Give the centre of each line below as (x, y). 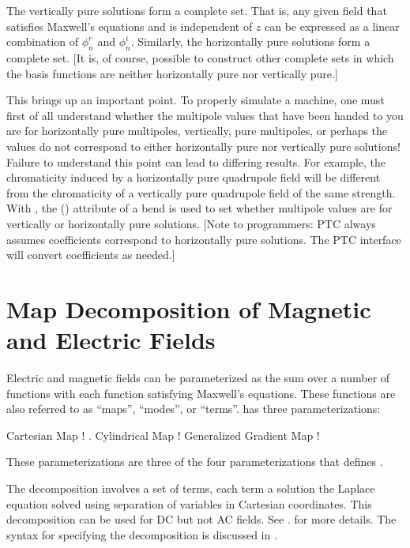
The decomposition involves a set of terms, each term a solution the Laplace (191, 488)
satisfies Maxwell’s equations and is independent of (130, 26)
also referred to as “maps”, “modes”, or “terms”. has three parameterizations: (194, 409)
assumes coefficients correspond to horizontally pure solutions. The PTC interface (204, 239)
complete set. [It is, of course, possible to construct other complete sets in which (200, 57)
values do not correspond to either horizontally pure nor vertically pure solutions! (203, 146)
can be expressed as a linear (332, 26)
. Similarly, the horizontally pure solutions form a (250, 41)
